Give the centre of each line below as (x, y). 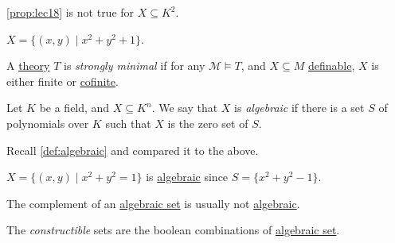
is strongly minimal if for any (135, 66)
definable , (331, 66)
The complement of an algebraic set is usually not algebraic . (153, 203)
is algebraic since (187, 177)
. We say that (185, 108)
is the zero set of (208, 123)
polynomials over (48, 123)
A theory (28, 66)
